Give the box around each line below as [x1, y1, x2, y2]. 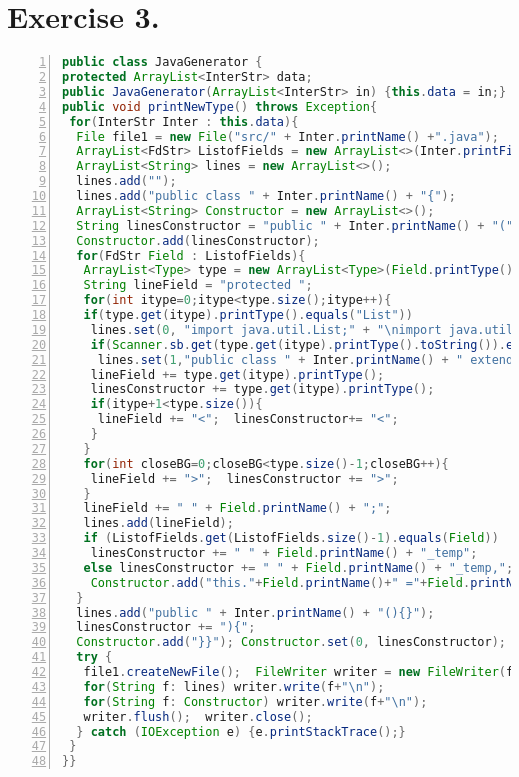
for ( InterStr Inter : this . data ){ [69, 114, 299, 129]
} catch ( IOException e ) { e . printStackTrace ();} [76, 724, 406, 739]
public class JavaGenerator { [62, 55, 263, 70]
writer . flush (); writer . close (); [83, 709, 313, 724]
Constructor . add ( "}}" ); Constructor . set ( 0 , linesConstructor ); [76, 635, 506, 650]
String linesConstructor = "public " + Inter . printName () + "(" [76, 218, 514, 233]
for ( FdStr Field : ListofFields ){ [76, 248, 306, 263]
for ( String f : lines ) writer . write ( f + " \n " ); [83, 679, 385, 694]
